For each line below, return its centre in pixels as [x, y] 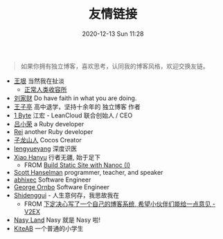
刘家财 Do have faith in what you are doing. [75, 98]
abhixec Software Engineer [52, 180]
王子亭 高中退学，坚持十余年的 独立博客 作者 [77, 106]
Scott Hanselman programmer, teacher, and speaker [88, 172]
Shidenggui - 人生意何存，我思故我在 [66, 195]
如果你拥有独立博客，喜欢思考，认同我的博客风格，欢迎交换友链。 [115, 66]
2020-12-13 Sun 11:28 [113, 34]
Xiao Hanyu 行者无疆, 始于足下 [57, 157]
